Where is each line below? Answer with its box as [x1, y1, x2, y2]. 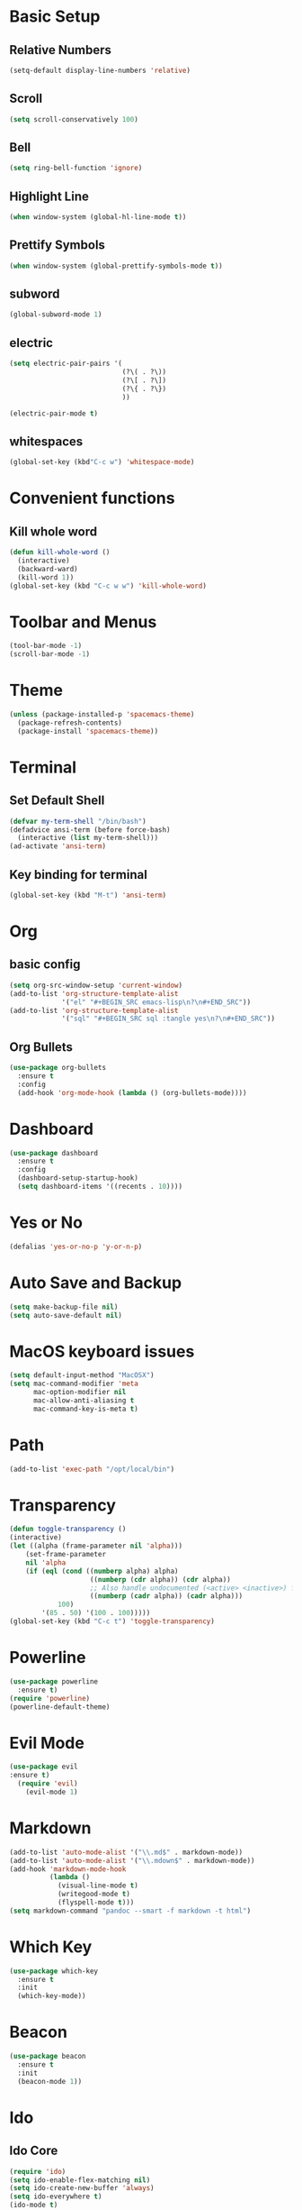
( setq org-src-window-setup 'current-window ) [9, 981, 182, 990]
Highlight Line [9, 188, 90, 204]
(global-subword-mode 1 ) [9, 310, 102, 319]
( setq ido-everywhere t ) [9, 2192, 102, 2201]
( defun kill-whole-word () [9, 548, 111, 557]
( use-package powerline [9, 1676, 99, 1686]
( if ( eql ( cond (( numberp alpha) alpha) [25, 1566, 179, 1575]
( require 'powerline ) [9, 1694, 91, 1703]
